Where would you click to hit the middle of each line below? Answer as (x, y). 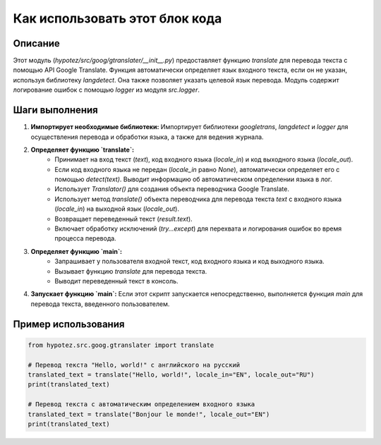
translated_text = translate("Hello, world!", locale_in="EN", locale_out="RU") (171, 374)
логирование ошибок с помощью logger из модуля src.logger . (107, 90)
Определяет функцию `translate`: (82, 150)
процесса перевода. (85, 238)
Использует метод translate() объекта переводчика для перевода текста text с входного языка (198, 199)
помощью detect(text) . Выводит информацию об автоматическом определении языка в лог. (194, 179)
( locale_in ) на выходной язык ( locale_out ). (117, 209)
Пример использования (69, 324)
